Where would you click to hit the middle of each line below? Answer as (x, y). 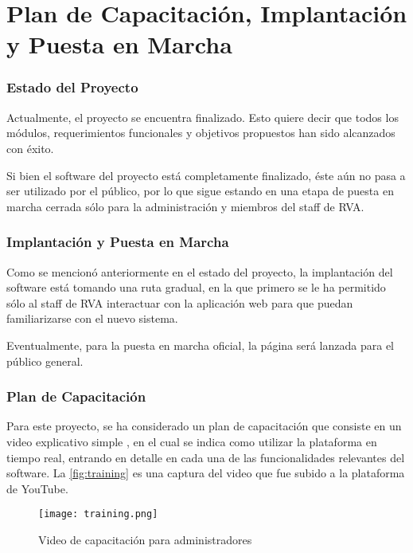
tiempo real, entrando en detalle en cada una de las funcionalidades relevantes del (206, 457)
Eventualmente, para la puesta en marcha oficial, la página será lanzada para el (201, 345)
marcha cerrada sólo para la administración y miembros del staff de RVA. (185, 206)
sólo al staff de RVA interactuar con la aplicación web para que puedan (180, 302)
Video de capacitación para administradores (145, 539)
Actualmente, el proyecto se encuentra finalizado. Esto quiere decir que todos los (203, 117)
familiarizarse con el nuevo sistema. (92, 318)
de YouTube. (37, 488)
